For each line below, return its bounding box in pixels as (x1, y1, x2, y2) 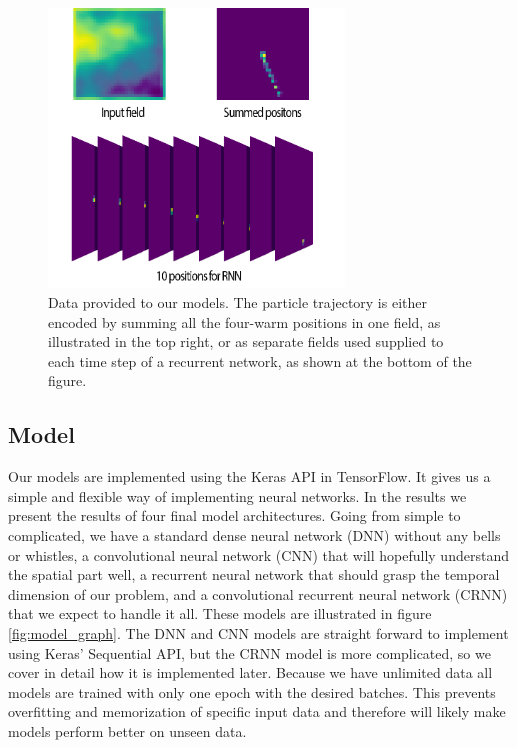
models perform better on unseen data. (8, 720, 247, 741)
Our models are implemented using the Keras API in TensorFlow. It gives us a (8, 466, 491, 487)
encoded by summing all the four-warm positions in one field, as (48, 311, 441, 332)
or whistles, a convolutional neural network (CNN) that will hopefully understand (8, 544, 509, 565)
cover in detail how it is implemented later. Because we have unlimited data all (8, 662, 493, 683)
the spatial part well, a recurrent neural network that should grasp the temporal (8, 564, 500, 585)
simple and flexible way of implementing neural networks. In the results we (8, 485, 467, 506)
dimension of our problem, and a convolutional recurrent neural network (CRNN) (8, 583, 508, 604)
